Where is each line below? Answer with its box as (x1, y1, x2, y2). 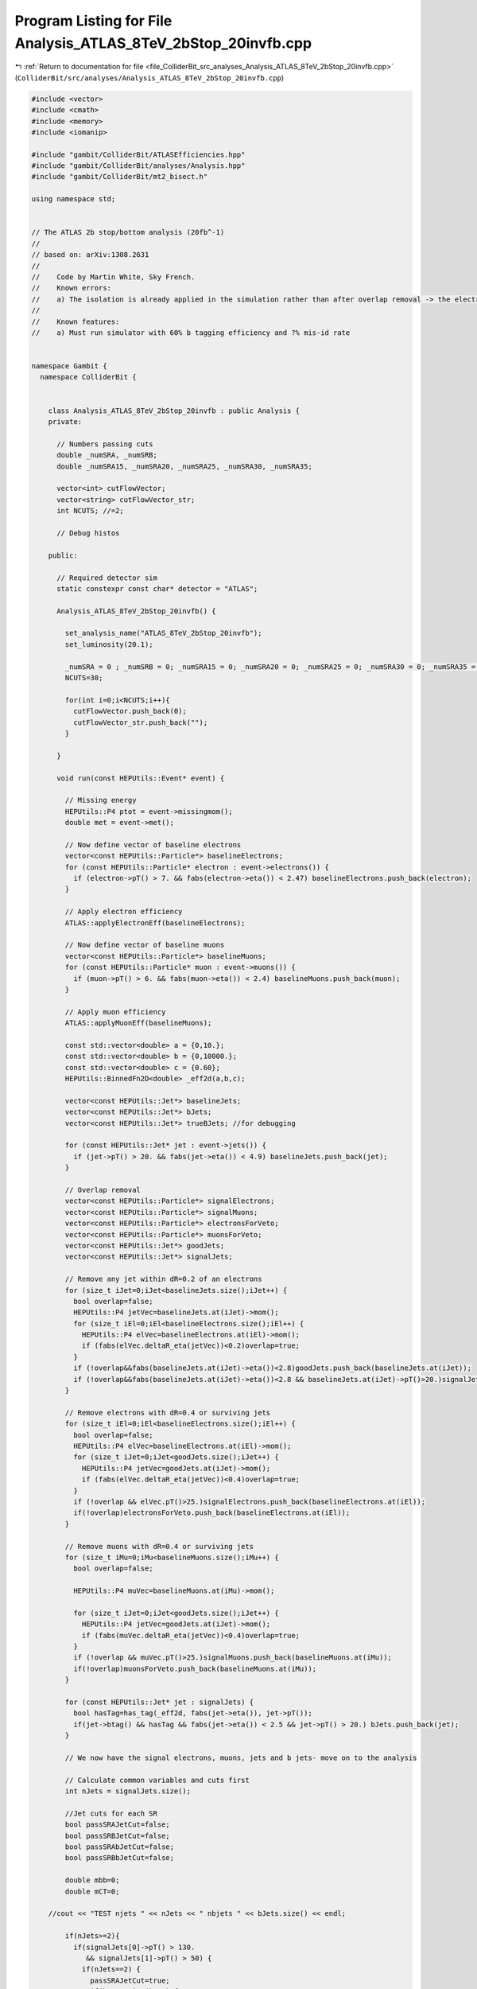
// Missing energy (64, 796, 137, 805)
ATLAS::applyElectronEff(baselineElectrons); (64, 918, 246, 927)
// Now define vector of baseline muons (64, 940, 225, 950)
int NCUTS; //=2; (56, 506, 125, 516)
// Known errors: (31, 283, 111, 293)
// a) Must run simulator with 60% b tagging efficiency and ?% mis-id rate (31, 328, 351, 337)
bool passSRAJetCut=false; (64, 1820, 170, 1829)
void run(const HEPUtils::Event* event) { (56, 773, 225, 783)
